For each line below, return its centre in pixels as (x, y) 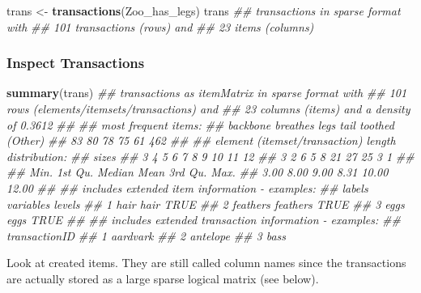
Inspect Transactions (76, 63)
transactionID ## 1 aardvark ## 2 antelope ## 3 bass (147, 235)
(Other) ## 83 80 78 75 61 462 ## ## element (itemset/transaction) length (201, 140)
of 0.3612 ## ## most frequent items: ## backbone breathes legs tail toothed (200, 124)
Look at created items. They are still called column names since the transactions (206, 263)
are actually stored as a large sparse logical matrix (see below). (163, 278)
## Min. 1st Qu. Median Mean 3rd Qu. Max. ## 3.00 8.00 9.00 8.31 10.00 (198, 172)
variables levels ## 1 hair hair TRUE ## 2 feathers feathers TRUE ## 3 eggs (206, 204)
